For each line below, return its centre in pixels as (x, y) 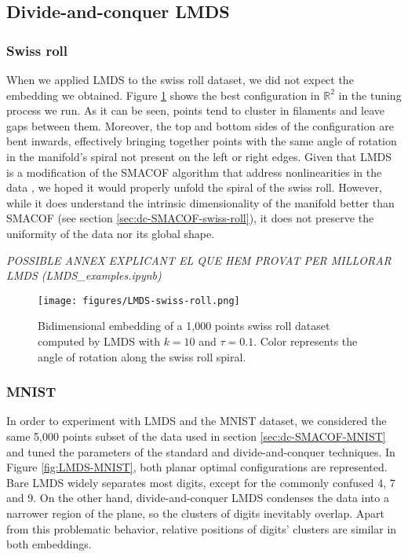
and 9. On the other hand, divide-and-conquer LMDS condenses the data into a (198, 498)
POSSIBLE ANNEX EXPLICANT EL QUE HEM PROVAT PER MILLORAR (199, 260)
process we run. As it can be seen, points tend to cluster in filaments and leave (196, 110)
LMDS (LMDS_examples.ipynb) (84, 275)
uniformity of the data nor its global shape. (111, 233)
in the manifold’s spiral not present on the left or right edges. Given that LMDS (199, 156)
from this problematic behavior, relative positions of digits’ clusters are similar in (202, 528)
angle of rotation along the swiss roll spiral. (142, 356)
